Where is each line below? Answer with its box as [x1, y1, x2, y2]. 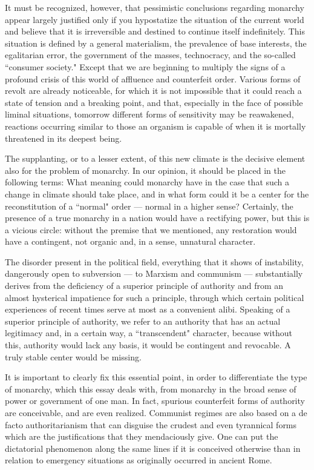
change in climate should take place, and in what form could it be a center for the [5, 187, 309, 200]
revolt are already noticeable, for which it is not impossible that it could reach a [5, 84, 302, 97]
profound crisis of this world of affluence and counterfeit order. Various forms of [5, 72, 301, 85]
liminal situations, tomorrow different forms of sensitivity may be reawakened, [5, 108, 294, 121]
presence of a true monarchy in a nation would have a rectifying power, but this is [5, 211, 310, 224]
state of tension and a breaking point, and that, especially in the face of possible [5, 96, 303, 108]
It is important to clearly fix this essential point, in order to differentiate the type [5, 371, 307, 383]
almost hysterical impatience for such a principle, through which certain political [5, 291, 304, 303]
